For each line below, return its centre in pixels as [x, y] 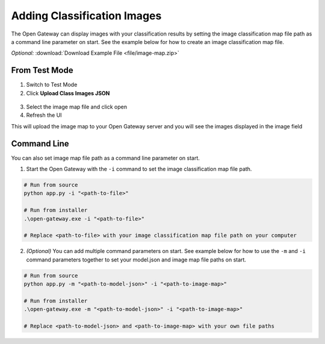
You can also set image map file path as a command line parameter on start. [105, 158]
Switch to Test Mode [52, 85]
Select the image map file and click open [77, 107]
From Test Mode [42, 70]
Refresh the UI [44, 115]
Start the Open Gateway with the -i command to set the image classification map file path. [139, 169]
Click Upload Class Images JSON [68, 93]
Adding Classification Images [86, 16]
